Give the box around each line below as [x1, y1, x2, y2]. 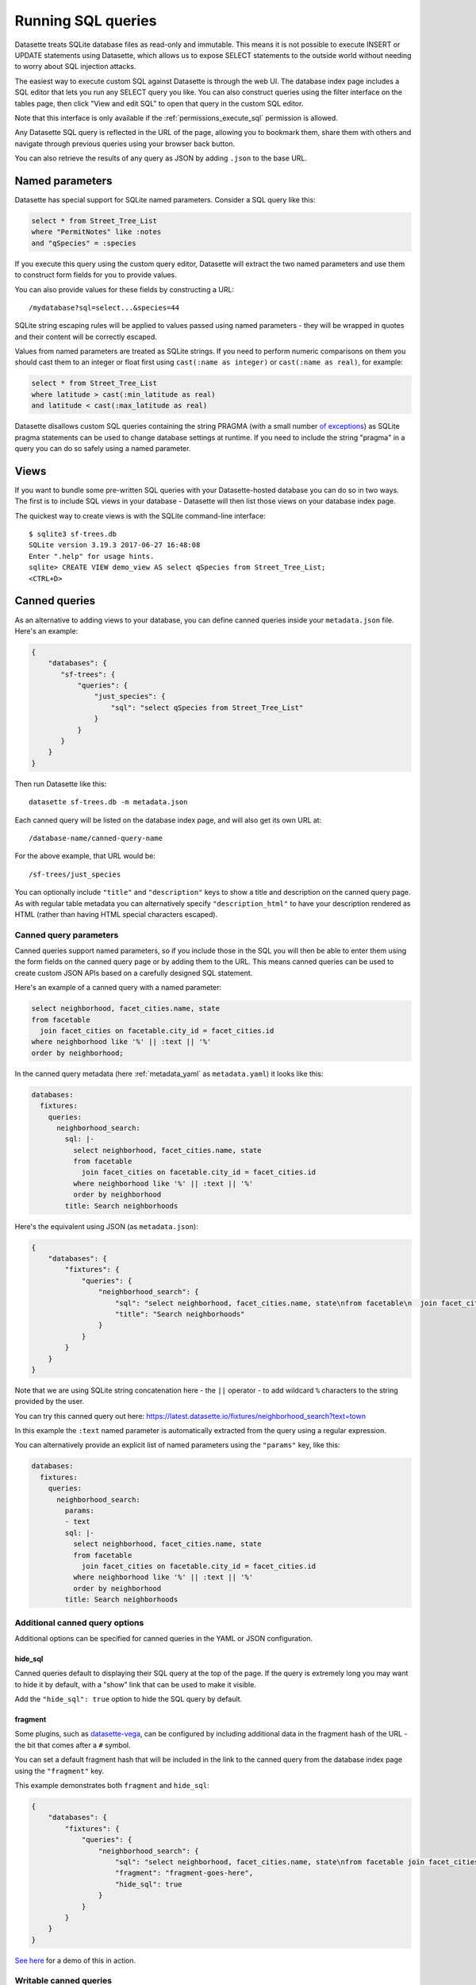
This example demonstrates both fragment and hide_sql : [14, 1781, 209, 1790]
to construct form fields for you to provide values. [14, 270, 178, 279]
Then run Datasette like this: [14, 779, 107, 788]
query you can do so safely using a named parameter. [14, 443, 191, 453]
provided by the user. [14, 1397, 85, 1406]
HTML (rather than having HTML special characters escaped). [14, 909, 218, 919]
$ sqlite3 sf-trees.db [29, 530, 117, 539]
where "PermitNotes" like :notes [31, 227, 162, 237]
